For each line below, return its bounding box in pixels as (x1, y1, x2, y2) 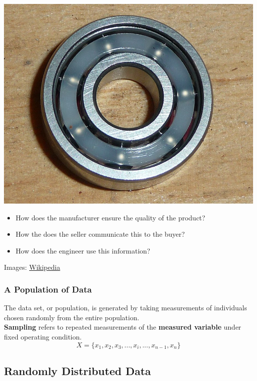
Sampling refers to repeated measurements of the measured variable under (4, 322, 241, 332)
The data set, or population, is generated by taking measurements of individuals (4, 302, 247, 313)
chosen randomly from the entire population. (4, 312, 139, 322)
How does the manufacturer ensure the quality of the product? (15, 212, 206, 222)
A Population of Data (4, 283, 92, 295)
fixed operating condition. (4, 332, 82, 342)
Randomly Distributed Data (4, 363, 151, 379)
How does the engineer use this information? (15, 245, 150, 255)
